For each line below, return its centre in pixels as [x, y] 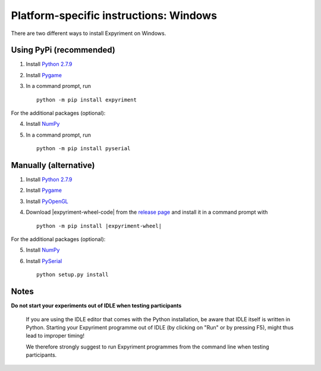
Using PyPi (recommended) [63, 50]
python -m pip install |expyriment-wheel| [99, 226]
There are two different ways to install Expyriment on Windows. [89, 33]
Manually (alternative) [53, 165]
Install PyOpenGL [47, 201]
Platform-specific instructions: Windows [114, 15]
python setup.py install [73, 275]
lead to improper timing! [55, 336]
